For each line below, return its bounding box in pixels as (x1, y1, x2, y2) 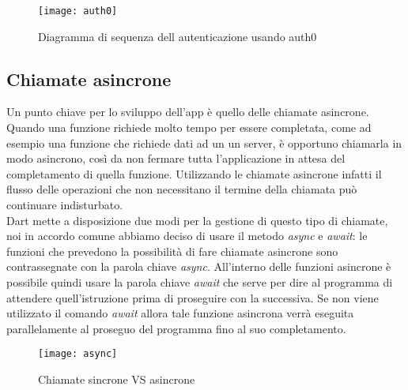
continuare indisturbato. (6, 197, 123, 213)
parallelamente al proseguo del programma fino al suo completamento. (6, 320, 346, 336)
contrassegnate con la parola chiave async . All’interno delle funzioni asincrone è (6, 258, 391, 275)
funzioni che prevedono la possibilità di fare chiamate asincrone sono (6, 242, 338, 259)
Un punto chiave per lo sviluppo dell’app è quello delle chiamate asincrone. (6, 103, 369, 120)
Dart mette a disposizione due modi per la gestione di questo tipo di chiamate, (6, 212, 388, 228)
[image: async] (38, 348, 118, 360)
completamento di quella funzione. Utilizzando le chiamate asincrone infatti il (6, 165, 382, 182)
